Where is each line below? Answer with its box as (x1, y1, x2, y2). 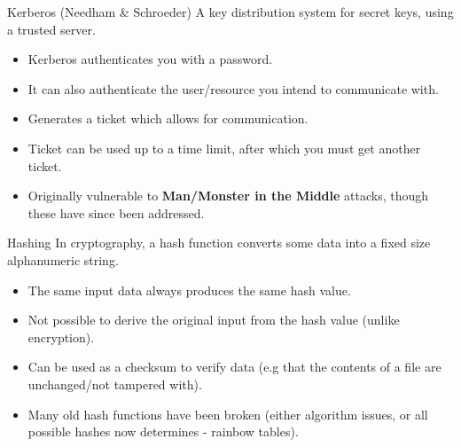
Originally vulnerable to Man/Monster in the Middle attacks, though (27, 186, 429, 205)
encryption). (27, 327, 95, 346)
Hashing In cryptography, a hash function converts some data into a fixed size (7, 233, 431, 252)
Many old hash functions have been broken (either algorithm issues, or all (27, 404, 428, 423)
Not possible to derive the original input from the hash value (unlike (27, 310, 400, 329)
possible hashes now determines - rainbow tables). (27, 422, 299, 441)
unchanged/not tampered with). (27, 374, 202, 393)
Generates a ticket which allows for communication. (27, 109, 309, 128)
